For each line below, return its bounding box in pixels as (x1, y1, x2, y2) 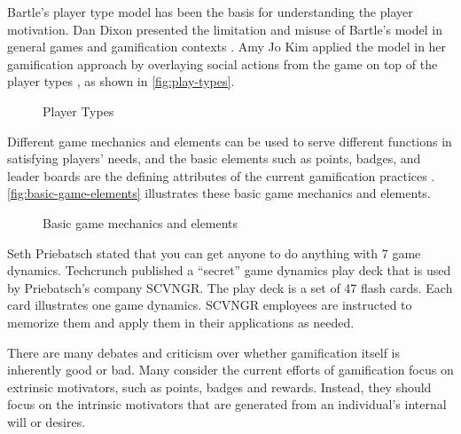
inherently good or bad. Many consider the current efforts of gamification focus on (7, 360, 454, 379)
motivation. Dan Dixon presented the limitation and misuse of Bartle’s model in (7, 20, 442, 38)
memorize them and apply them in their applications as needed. (7, 312, 355, 331)
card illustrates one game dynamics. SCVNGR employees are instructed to (7, 296, 412, 314)
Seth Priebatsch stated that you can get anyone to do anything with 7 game (7, 243, 421, 262)
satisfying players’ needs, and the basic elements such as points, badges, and (7, 149, 421, 168)
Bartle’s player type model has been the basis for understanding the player (7, 3, 413, 20)
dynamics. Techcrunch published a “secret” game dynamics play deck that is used (7, 261, 451, 280)
